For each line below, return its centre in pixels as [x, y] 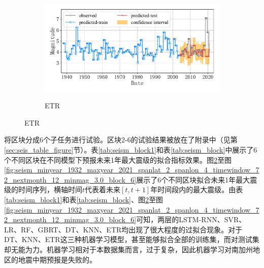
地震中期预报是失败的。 [57, 259]
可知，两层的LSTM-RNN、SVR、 [191, 219]
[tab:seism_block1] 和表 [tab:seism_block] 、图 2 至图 [84, 199]
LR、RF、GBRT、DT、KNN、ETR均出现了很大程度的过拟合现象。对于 [123, 229]
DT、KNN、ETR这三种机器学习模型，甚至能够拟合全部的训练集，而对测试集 [132, 239]
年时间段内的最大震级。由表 [197, 189]
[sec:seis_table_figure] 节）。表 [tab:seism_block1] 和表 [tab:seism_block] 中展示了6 [131, 149]
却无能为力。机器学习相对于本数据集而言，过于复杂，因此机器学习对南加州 [128, 249]
